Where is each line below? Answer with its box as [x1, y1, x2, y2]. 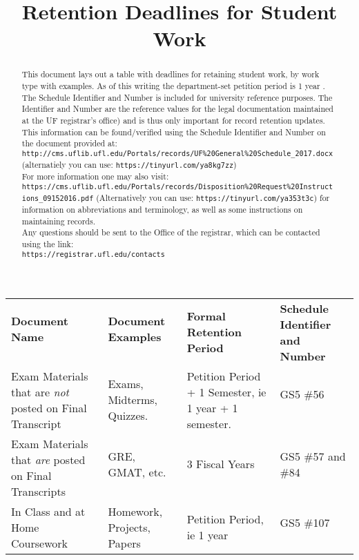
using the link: [21, 238, 74, 250]
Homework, [108, 503, 163, 519]
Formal [186, 308, 226, 325]
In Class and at [11, 503, 86, 519]
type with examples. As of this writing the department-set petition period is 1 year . [21, 80, 325, 92]
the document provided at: [21, 137, 117, 149]
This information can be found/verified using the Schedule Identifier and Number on [21, 126, 326, 137]
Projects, [108, 519, 151, 535]
